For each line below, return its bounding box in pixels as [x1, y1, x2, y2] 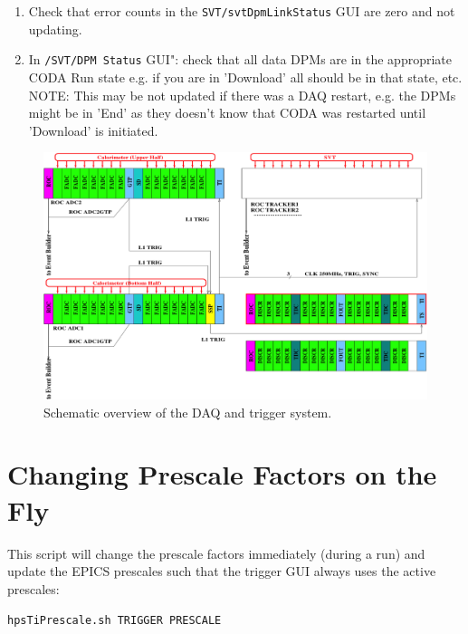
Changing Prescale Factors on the [7, 456, 437, 493]
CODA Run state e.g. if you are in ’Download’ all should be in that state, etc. [28, 67, 463, 86]
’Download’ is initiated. [28, 120, 158, 139]
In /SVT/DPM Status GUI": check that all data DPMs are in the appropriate [28, 50, 453, 69]
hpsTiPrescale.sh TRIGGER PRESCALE [7, 614, 222, 628]
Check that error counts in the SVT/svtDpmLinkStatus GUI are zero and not [28, 2, 455, 20]
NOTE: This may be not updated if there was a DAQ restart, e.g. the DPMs [28, 85, 456, 104]
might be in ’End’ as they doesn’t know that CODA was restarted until [28, 103, 426, 122]
